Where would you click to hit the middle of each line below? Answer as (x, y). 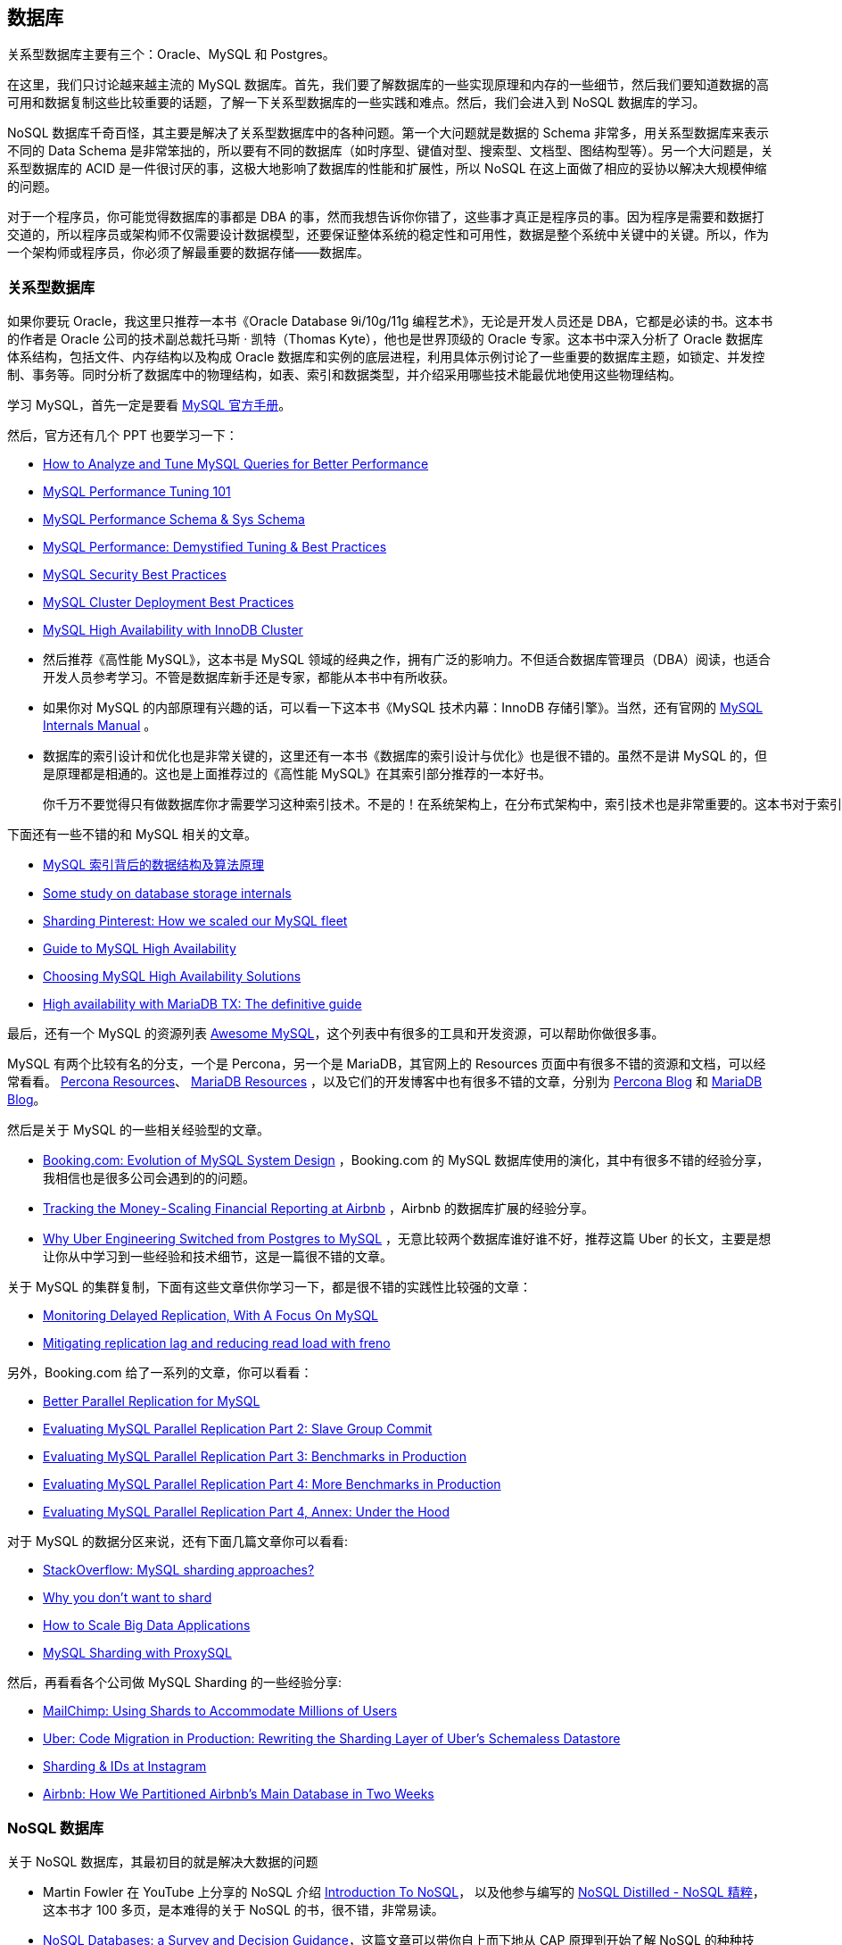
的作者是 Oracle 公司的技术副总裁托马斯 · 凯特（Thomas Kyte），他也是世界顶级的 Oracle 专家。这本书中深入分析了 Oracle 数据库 (385, 339)
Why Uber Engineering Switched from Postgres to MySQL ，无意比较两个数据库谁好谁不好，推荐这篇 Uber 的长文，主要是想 (407, 1239)
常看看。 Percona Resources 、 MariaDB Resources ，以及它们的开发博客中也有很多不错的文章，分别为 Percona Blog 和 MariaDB (385, 1082)
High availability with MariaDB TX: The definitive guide (202, 1004)
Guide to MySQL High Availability (140, 949)
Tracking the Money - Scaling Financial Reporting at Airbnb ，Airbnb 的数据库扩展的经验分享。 (318, 1209)
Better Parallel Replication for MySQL (152, 1401)
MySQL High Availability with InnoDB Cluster (173, 630)
